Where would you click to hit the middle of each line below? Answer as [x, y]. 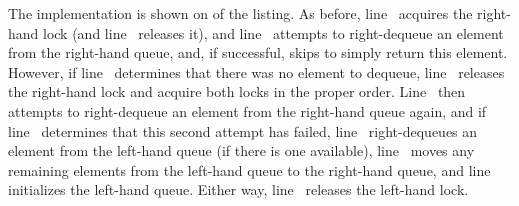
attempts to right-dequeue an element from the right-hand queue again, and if [247, 110]
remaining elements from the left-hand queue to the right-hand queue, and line [249, 169]
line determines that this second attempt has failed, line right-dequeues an [243, 130]
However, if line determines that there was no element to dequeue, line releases [256, 71]
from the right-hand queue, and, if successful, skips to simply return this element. [258, 52]
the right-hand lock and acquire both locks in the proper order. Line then [237, 91]
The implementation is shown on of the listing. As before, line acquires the [240, 13]
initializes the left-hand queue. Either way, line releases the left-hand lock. [238, 189]
